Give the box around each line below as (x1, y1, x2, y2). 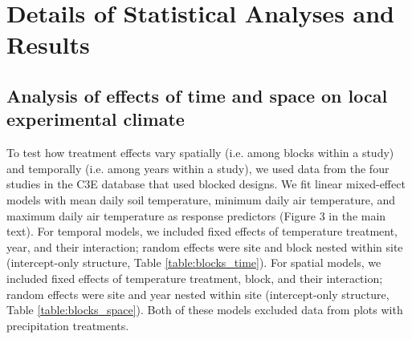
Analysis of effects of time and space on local (6, 83, 388, 107)
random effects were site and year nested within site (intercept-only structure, (6, 285, 390, 302)
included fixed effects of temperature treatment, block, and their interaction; (6, 269, 383, 286)
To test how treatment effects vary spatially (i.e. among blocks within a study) (6, 144, 394, 161)
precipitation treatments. (6, 317, 129, 333)
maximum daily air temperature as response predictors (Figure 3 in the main (6, 207, 386, 224)
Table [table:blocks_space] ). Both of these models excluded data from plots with (6, 301, 403, 318)
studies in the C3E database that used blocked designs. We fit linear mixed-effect (6, 176, 406, 192)
